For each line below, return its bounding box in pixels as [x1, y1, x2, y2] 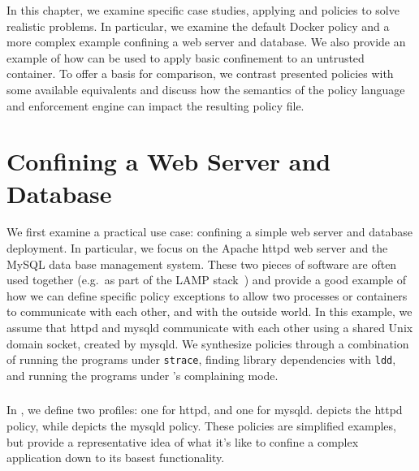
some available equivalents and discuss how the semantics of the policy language [6, 80, 405, 97]
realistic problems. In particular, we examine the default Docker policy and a [6, 17, 390, 34]
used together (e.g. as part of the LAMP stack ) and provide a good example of [6, 271, 406, 288]
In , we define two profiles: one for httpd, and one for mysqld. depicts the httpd [6, 401, 403, 418]
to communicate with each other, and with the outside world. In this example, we [6, 303, 413, 320]
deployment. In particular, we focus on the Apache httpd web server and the [6, 240, 388, 257]
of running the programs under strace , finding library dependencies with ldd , [6, 351, 396, 368]
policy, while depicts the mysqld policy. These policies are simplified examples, [6, 417, 396, 434]
